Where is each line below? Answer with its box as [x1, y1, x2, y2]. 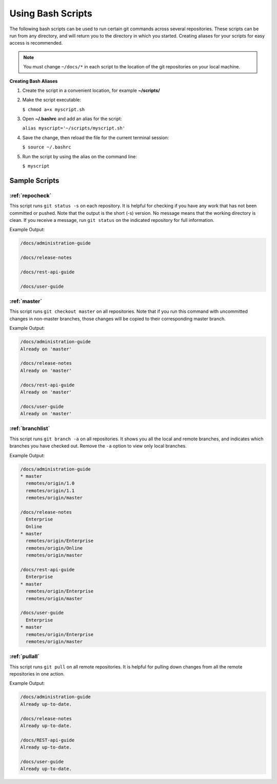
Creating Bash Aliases [9, 78, 58, 84]
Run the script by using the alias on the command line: [22, 153, 137, 159]
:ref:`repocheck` [9, 192, 52, 199]
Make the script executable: [22, 97, 82, 103]
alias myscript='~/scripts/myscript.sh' [22, 125, 126, 131]
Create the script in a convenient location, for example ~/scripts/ [22, 87, 160, 94]
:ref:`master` [9, 298, 43, 305]
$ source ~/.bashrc [22, 144, 71, 150]
